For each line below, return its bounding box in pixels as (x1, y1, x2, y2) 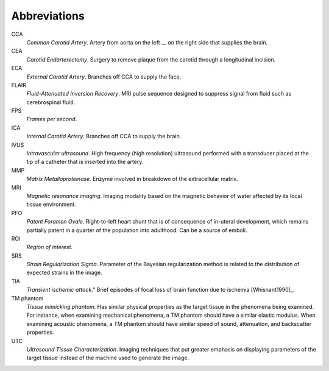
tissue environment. (26, 201, 76, 208)
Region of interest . (26, 244, 73, 251)
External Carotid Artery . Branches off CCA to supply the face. (26, 73, 182, 80)
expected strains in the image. (26, 269, 103, 277)
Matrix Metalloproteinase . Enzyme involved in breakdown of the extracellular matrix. (26, 175, 239, 183)
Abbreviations (11, 9, 85, 23)
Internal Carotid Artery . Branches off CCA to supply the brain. (26, 133, 182, 140)
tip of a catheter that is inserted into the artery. (26, 158, 144, 166)
